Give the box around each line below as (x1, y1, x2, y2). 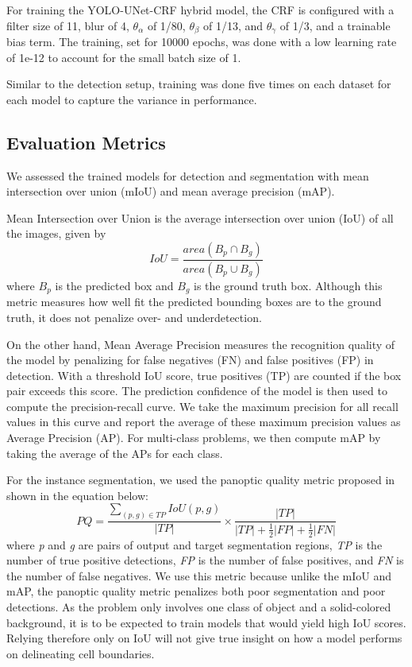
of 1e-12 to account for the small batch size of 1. (6, 48, 241, 65)
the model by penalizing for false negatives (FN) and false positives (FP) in (6, 351, 374, 368)
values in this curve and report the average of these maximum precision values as (6, 413, 401, 430)
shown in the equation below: (6, 487, 148, 503)
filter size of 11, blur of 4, (6, 17, 129, 33)
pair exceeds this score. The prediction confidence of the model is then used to (6, 382, 387, 399)
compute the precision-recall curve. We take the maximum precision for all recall (6, 397, 399, 414)
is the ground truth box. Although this (194, 277, 383, 293)
